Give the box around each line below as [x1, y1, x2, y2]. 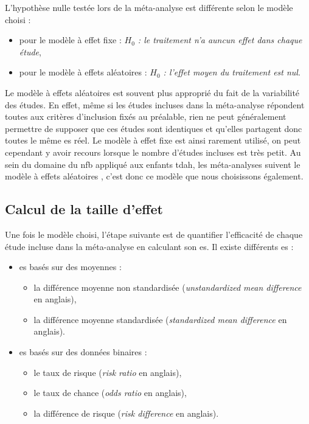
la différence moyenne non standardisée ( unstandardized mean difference [33, 280, 302, 293]
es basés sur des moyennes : [19, 260, 122, 273]
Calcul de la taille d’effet [5, 200, 163, 218]
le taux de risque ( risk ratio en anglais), [33, 366, 182, 378]
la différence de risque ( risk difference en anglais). [33, 406, 219, 419]
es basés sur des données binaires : [19, 346, 147, 358]
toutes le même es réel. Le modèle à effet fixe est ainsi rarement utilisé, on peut [5, 134, 301, 147]
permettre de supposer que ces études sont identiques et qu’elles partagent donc [5, 122, 302, 134]
